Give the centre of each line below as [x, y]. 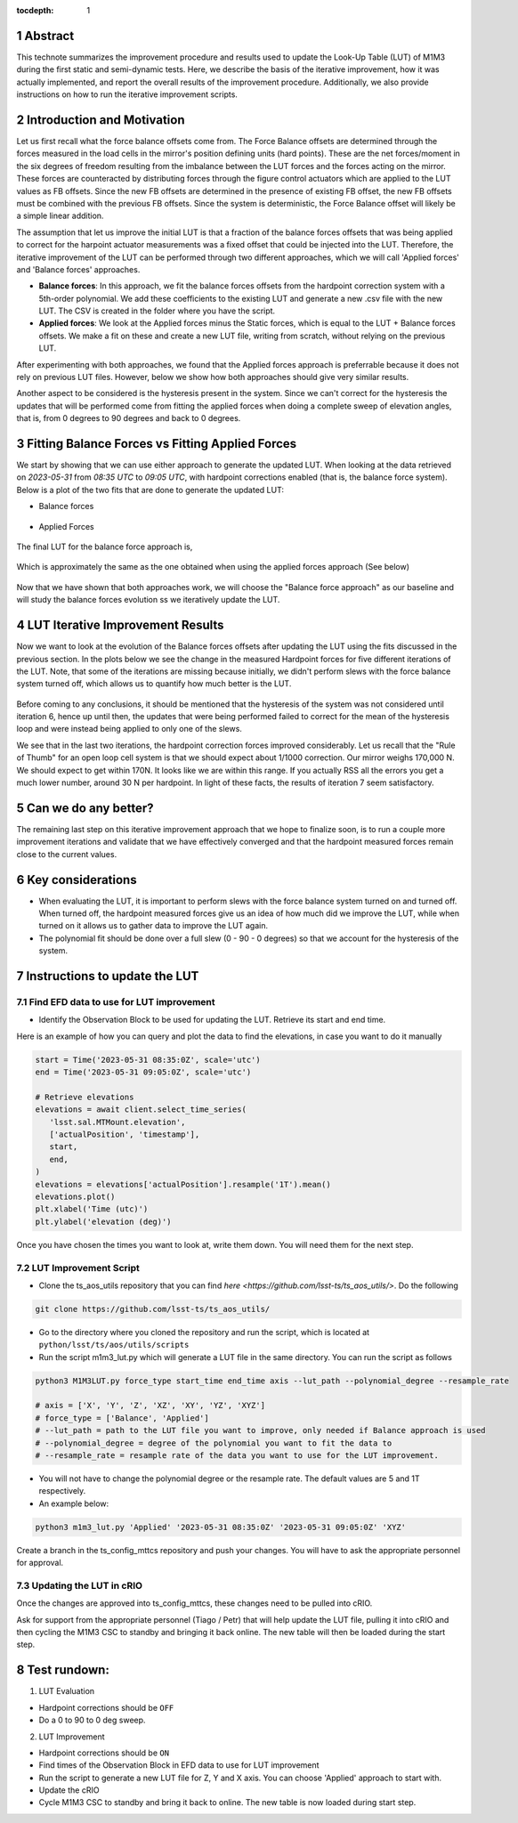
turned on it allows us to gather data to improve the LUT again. [154, 926]
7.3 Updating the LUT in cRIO [79, 1585]
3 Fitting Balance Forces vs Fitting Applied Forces [157, 444]
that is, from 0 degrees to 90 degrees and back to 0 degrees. [129, 418]
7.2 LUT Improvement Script [78, 1268]
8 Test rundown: [63, 1670]
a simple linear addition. [60, 216]
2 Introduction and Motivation [101, 120]
